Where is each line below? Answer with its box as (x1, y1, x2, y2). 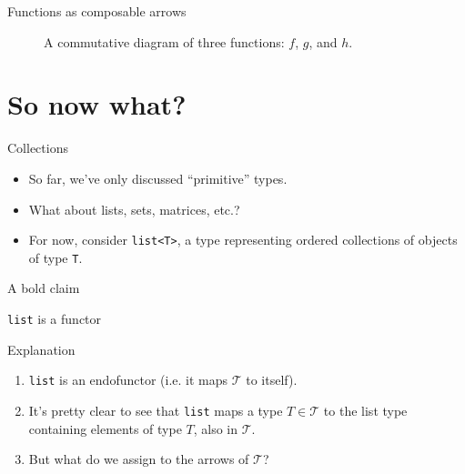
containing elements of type (28, 419, 182, 438)
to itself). (246, 370, 298, 389)
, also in (193, 419, 238, 438)
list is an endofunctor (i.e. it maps (28, 370, 228, 389)
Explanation (7, 339, 76, 358)
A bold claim (7, 278, 80, 298)
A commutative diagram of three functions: (44, 32, 285, 51)
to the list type (323, 400, 408, 419)
